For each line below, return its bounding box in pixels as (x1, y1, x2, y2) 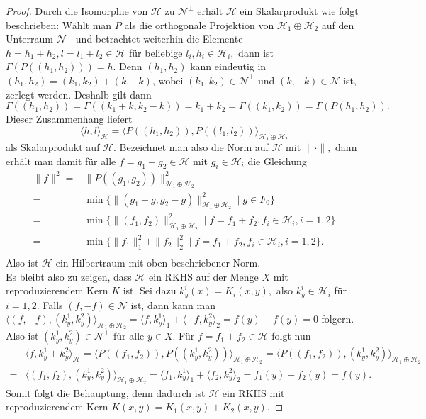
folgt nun (271, 328, 311, 343)
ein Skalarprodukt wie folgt (240, 4, 359, 18)
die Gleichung (247, 153, 307, 168)
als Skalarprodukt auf (6, 139, 100, 154)
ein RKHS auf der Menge (149, 269, 259, 284)
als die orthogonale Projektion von (124, 17, 274, 32)
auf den (321, 17, 354, 32)
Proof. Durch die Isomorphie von (6, 4, 148, 18)
